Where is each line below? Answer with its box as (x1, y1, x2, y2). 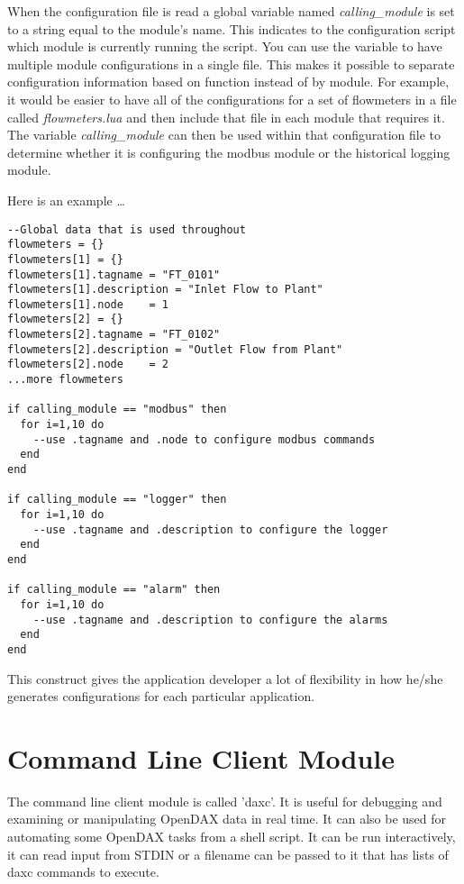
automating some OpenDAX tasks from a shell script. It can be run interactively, (7, 827, 456, 846)
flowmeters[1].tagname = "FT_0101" (7, 268, 221, 281)
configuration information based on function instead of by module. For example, (7, 72, 450, 91)
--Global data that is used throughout (7, 223, 246, 236)
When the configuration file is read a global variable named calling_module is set (7, 2, 455, 20)
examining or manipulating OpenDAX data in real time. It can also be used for (7, 809, 446, 828)
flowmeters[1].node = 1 (7, 297, 168, 311)
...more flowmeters (7, 373, 123, 387)
